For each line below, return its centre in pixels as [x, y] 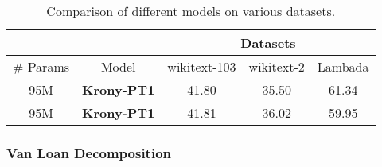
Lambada [343, 66]
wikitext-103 [202, 66]
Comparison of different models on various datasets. [191, 11]
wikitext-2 [277, 66]
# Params [41, 66]
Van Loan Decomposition [89, 152]
